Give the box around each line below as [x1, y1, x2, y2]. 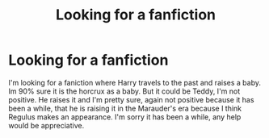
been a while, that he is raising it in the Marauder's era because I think [8, 103, 242, 113]
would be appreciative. [8, 120, 85, 130]
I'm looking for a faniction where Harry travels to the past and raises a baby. [8, 77, 261, 87]
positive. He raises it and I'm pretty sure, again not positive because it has [8, 94, 254, 104]
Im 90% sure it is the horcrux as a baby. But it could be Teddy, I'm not [8, 86, 241, 96]
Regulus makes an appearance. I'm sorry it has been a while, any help [8, 111, 242, 122]
